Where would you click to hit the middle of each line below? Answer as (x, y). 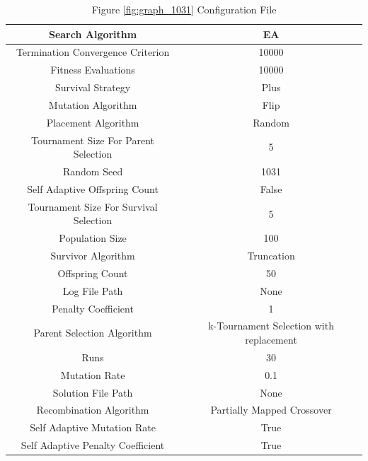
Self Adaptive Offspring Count (93, 188)
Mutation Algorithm (93, 104)
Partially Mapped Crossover (271, 410)
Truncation (271, 256)
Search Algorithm (93, 34)
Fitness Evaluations (93, 70)
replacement (271, 340)
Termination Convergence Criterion (93, 52)
